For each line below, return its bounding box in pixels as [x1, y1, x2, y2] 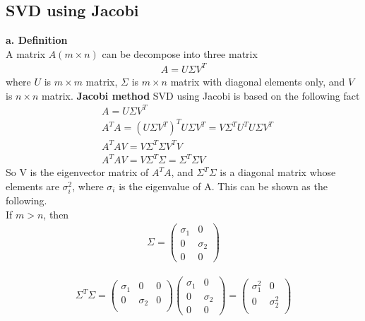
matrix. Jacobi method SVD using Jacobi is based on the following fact [42, 88, 360, 103]
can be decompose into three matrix [102, 46, 258, 61]
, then [43, 206, 69, 221]
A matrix [6, 46, 46, 61]
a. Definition [6, 33, 68, 47]
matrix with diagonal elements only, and [170, 74, 345, 88]
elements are [6, 178, 59, 193]
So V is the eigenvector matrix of [6, 165, 149, 180]
